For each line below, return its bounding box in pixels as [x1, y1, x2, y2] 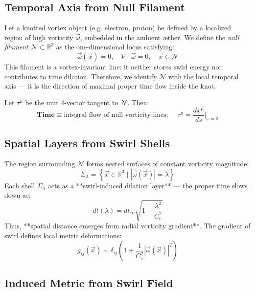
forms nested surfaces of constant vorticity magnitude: [86, 158, 249, 168]
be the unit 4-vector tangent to [25, 97, 118, 107]
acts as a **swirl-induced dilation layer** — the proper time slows [47, 180, 248, 190]
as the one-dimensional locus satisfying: [56, 42, 174, 52]
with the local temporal [168, 71, 239, 81]
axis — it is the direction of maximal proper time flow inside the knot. [4, 81, 216, 91]
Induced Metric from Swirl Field [4, 275, 173, 290]
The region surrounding [4, 158, 75, 168]
